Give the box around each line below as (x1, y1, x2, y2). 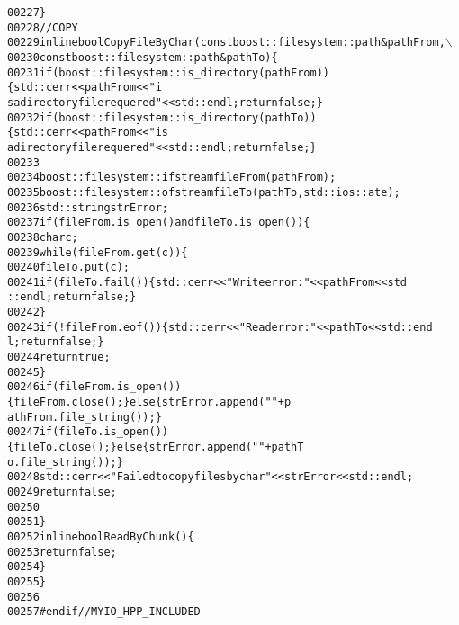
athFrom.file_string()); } (7, 410, 162, 424)
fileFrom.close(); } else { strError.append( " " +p (13, 396, 292, 409)
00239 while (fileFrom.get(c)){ (7, 246, 188, 259)
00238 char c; (7, 230, 78, 244)
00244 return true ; (7, 351, 111, 364)
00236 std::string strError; (7, 201, 168, 214)
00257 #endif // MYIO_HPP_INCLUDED (7, 605, 201, 619)
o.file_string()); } (7, 455, 123, 469)
